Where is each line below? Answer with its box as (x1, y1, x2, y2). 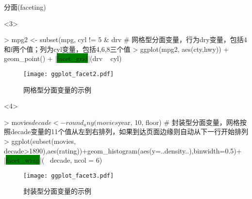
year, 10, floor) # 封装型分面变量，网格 (118, 117, 240, 127)
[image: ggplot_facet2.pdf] (23, 70, 114, 77)
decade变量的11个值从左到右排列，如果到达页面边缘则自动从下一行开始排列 (10, 126, 249, 137)
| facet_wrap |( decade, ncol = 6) (4, 155, 102, 165)
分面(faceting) (4, 2, 46, 12)
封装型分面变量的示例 (23, 186, 91, 196)
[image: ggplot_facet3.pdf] (23, 172, 114, 179)
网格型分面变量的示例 (23, 84, 91, 94)
